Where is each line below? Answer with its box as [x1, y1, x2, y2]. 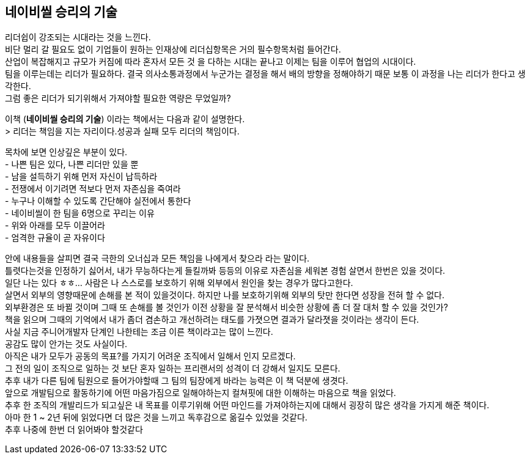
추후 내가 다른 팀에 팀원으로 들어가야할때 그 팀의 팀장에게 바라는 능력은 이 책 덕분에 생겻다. [5, 375, 348, 386]
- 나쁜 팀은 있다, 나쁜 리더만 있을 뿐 [5, 159, 139, 170]
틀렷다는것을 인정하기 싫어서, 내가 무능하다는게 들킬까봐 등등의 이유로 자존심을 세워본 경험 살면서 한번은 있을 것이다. [5, 265, 446, 276]
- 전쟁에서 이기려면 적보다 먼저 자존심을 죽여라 [5, 183, 181, 194]
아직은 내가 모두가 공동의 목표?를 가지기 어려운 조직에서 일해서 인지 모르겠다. [5, 351, 296, 362]
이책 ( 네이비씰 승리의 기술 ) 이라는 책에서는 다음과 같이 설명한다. [5, 114, 245, 125]
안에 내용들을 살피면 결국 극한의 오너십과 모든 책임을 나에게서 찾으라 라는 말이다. [5, 253, 310, 264]
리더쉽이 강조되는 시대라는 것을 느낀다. [5, 32, 151, 43]
